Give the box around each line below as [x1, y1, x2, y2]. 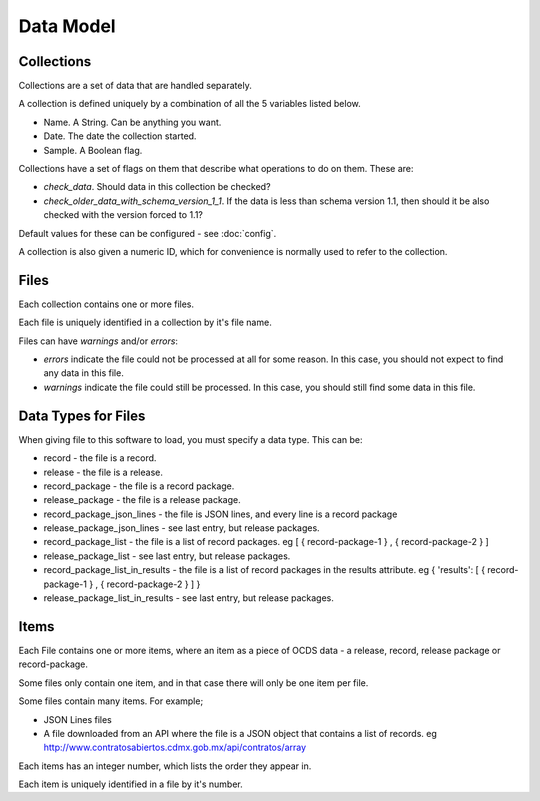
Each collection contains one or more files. [18, 298, 195, 310]
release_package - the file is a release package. [43, 494, 242, 506]
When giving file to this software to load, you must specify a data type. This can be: [18, 433, 363, 445]
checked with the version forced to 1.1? [43, 209, 204, 221]
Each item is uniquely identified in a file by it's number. [18, 778, 244, 790]
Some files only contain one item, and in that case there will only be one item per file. [18, 676, 369, 689]
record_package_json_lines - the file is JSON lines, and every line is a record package [43, 508, 398, 520]
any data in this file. [43, 367, 124, 379]
